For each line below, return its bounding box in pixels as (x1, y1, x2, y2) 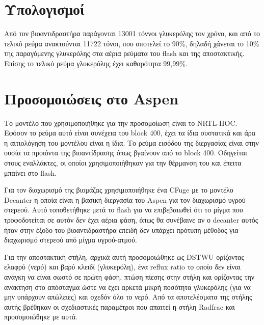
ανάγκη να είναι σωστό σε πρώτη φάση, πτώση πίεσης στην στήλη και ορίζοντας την (4, 271, 255, 282)
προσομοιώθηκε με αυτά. (4, 311, 77, 322)
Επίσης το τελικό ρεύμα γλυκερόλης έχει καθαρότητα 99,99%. (4, 58, 188, 68)
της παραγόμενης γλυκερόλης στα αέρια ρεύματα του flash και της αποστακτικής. (4, 48, 245, 59)
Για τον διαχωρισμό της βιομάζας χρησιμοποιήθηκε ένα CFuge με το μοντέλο (4, 184, 233, 195)
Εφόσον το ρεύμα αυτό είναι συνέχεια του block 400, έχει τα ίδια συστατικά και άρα (4, 127, 256, 138)
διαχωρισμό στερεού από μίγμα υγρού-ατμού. (4, 234, 137, 245)
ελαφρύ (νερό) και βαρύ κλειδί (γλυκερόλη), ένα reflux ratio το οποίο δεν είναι (4, 261, 241, 272)
